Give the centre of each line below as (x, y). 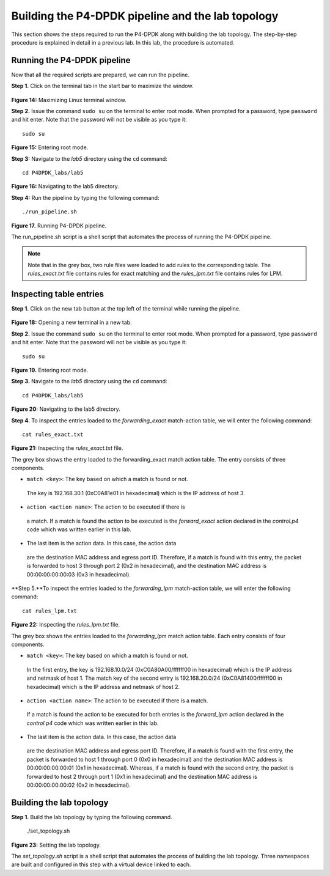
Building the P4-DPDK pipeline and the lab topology (145, 16)
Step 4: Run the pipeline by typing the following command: (85, 197)
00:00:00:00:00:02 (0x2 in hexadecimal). (79, 785)
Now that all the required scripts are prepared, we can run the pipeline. (100, 75)
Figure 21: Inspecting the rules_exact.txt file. (67, 448)
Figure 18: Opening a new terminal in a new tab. (71, 322)
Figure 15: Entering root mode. (50, 147)
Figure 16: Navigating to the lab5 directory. (65, 186)
